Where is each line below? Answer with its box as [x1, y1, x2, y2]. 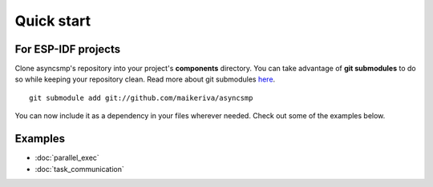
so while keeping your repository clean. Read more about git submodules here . [14, 74, 276, 84]
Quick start [14, 12, 91, 30]
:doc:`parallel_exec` [34, 153, 99, 163]
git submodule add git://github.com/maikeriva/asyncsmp [29, 93, 253, 102]
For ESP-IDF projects [14, 42, 120, 56]
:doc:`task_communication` [34, 164, 124, 173]
